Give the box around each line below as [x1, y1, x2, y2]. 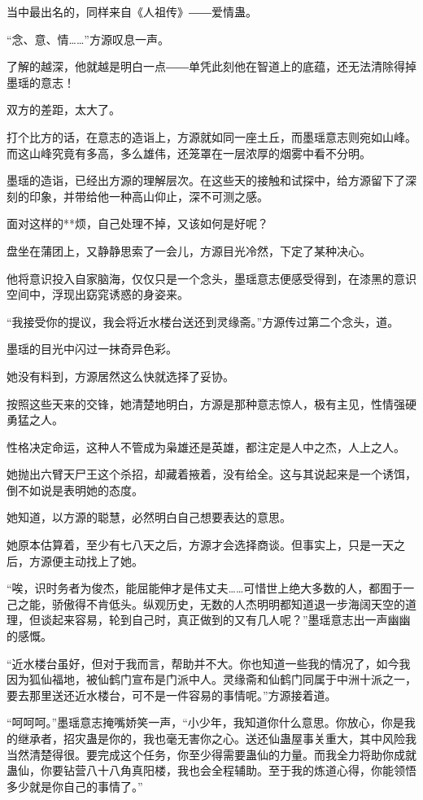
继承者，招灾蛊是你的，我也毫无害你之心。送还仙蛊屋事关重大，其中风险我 [17, 730, 416, 746]
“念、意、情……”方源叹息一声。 [7, 30, 169, 47]
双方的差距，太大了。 [7, 101, 120, 118]
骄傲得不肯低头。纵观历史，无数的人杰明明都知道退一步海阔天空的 [51, 595, 405, 612]
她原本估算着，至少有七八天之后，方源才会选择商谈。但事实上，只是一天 [7, 536, 394, 553]
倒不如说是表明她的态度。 [7, 481, 143, 498]
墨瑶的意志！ [7, 73, 75, 90]
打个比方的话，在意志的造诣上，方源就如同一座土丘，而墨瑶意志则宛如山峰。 [7, 128, 416, 145]
